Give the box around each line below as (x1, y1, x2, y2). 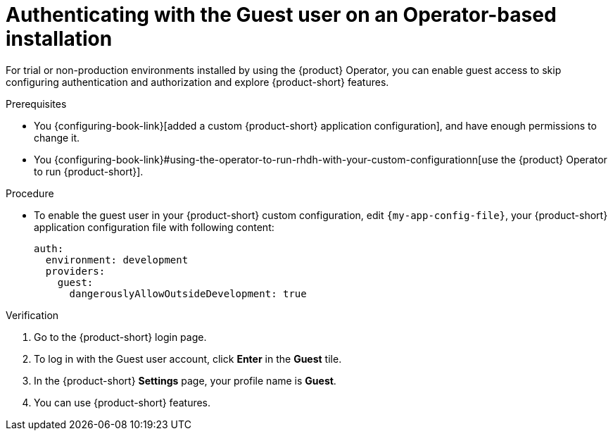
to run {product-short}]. (34, 165, 144, 177)
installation (6, 27, 113, 51)
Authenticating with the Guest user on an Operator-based (6, 3, 557, 27)
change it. (34, 131, 80, 144)
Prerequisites (6, 97, 67, 110)
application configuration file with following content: (34, 220, 274, 233)
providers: (45, 265, 106, 277)
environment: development (45, 254, 189, 266)
